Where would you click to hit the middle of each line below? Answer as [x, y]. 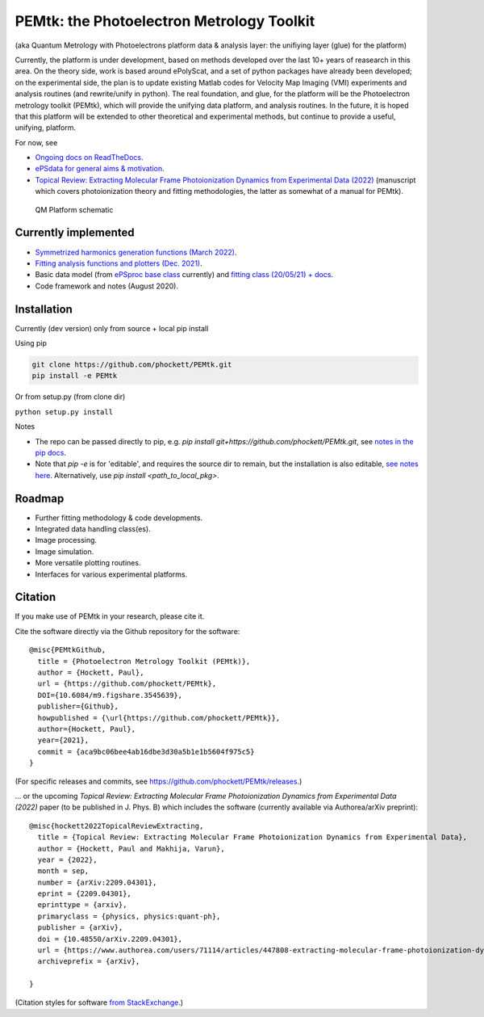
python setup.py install [64, 412]
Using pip [31, 343]
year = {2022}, [67, 859]
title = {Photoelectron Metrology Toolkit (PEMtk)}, [144, 661]
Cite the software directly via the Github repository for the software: [127, 631]
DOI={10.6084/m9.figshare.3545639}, [110, 695]
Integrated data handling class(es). [93, 529]
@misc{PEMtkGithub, [68, 650]
